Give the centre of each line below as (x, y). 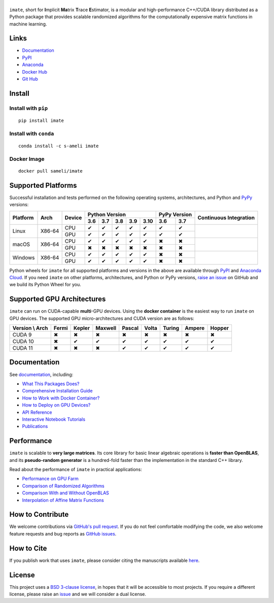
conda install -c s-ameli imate (59, 146)
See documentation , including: (41, 374)
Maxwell (106, 328)
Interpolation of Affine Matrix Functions (63, 500)
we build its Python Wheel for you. (45, 285)
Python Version (107, 214)
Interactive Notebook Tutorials (54, 419)
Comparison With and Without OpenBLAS (65, 493)
